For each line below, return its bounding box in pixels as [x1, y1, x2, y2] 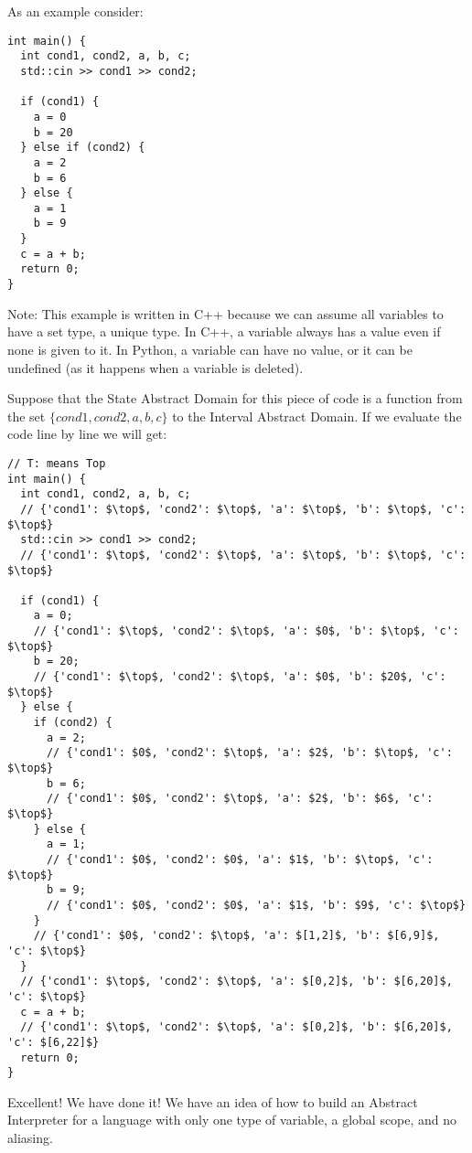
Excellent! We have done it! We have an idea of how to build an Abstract [7, 1092, 418, 1111]
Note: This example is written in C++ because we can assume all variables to [7, 304, 444, 323]
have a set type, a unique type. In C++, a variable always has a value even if [7, 322, 441, 341]
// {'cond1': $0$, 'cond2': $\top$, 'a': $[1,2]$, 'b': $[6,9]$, [33, 929, 440, 943]
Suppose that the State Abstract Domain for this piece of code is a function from [7, 389, 463, 408]
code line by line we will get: [7, 424, 167, 443]
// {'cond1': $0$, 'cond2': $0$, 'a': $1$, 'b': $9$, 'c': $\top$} [46, 898, 467, 912]
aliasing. [7, 1128, 53, 1147]
